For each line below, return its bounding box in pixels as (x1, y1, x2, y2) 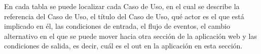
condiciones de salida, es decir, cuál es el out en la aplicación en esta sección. (4, 40, 243, 51)
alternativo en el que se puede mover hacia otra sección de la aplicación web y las (4, 30, 257, 41)
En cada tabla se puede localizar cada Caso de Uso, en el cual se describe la (4, 1, 240, 11)
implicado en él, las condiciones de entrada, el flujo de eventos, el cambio (4, 21, 230, 31)
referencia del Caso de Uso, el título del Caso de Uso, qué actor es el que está (4, 11, 244, 21)
